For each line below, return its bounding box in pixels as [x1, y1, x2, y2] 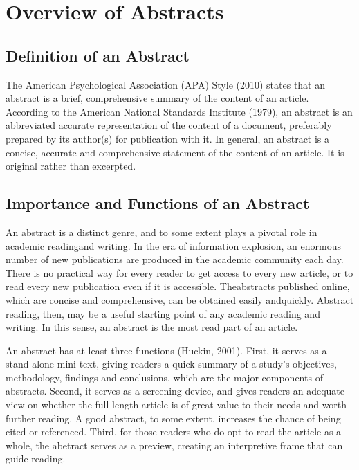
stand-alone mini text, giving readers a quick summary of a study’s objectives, [6, 356, 337, 371]
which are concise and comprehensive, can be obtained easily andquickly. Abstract [6, 292, 354, 307]
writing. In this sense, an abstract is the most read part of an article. [6, 320, 298, 334]
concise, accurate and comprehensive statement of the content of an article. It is [6, 145, 344, 159]
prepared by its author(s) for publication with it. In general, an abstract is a [6, 131, 330, 145]
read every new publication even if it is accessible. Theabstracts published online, [6, 279, 350, 293]
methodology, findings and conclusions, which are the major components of [6, 370, 323, 384]
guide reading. [6, 451, 66, 466]
